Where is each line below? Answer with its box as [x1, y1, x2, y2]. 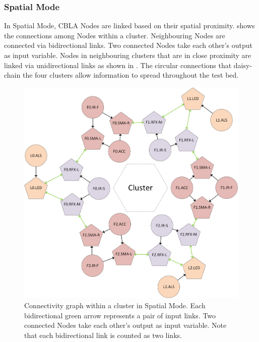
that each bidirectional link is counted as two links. [24, 329, 182, 340]
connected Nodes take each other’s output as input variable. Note [24, 320, 227, 330]
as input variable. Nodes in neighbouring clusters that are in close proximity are [4, 50, 251, 60]
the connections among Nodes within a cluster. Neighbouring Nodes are [4, 30, 225, 40]
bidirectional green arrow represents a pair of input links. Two [24, 310, 216, 320]
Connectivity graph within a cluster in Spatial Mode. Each [24, 300, 206, 310]
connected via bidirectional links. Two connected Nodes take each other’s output [4, 40, 253, 50]
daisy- [233, 60, 252, 70]
